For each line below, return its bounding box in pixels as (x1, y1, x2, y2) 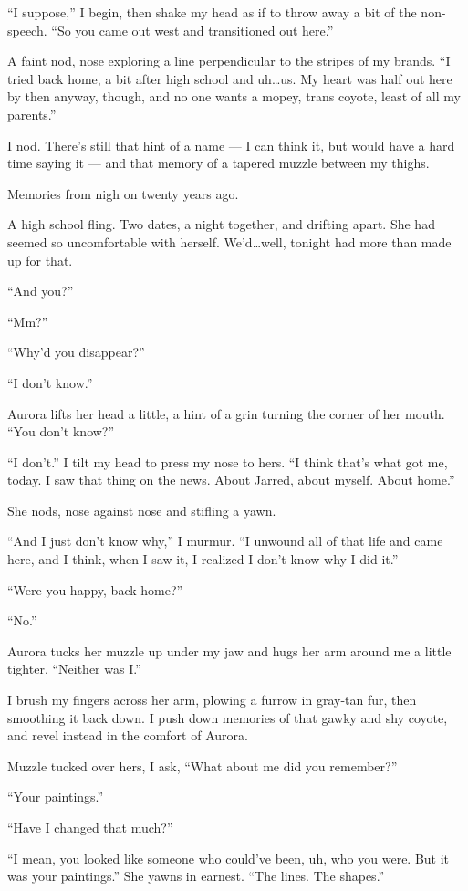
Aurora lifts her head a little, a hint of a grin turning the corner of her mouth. (7, 404, 445, 423)
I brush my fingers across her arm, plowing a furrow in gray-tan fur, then (7, 690, 417, 709)
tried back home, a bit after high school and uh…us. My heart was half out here (7, 68, 452, 88)
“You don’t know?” (7, 422, 115, 441)
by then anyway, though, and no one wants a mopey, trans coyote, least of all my (7, 87, 461, 106)
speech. (7, 20, 47, 39)
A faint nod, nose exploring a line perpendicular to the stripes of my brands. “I (7, 51, 451, 70)
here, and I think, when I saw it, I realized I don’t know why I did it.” (7, 550, 399, 569)
